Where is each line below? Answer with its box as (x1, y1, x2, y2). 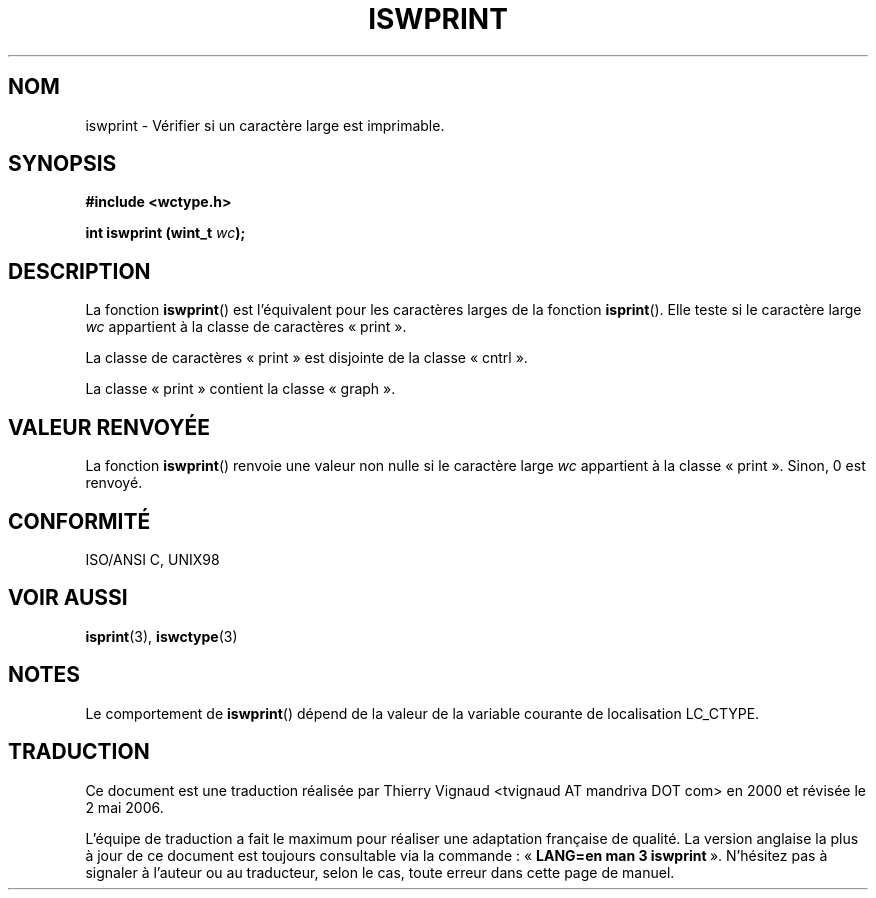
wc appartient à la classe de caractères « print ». (85, 318, 407, 336)
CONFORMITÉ (8, 508, 151, 534)
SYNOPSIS (8, 151, 117, 177)
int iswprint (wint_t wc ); (85, 224, 246, 242)
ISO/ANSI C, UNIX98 (85, 550, 220, 568)
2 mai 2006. (85, 798, 164, 816)
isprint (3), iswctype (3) (85, 627, 238, 645)
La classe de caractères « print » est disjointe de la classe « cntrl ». (85, 349, 528, 367)
